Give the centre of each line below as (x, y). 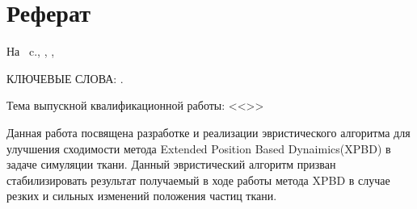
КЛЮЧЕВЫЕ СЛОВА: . (65, 78)
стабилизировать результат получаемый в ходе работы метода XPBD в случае (198, 180)
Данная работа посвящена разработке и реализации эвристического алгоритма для (208, 132)
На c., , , (31, 51)
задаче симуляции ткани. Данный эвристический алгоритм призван (171, 164)
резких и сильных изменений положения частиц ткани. (142, 196)
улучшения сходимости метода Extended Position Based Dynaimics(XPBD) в (199, 148)
